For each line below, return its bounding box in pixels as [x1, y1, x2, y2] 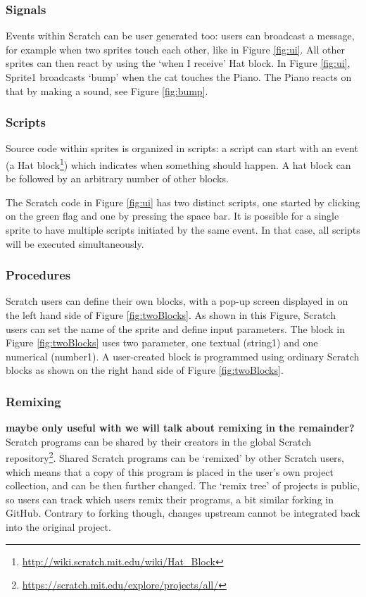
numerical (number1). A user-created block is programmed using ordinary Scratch [6, 348, 360, 363]
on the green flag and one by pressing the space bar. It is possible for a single [6, 208, 339, 223]
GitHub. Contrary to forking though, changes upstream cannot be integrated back [6, 505, 360, 520]
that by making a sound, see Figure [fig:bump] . [6, 83, 208, 98]
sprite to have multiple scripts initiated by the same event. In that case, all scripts [6, 222, 360, 237]
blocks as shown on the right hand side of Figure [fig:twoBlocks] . [6, 363, 284, 377]
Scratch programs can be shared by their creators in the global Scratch [6, 434, 312, 448]
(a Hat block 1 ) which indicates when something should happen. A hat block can [6, 156, 351, 172]
